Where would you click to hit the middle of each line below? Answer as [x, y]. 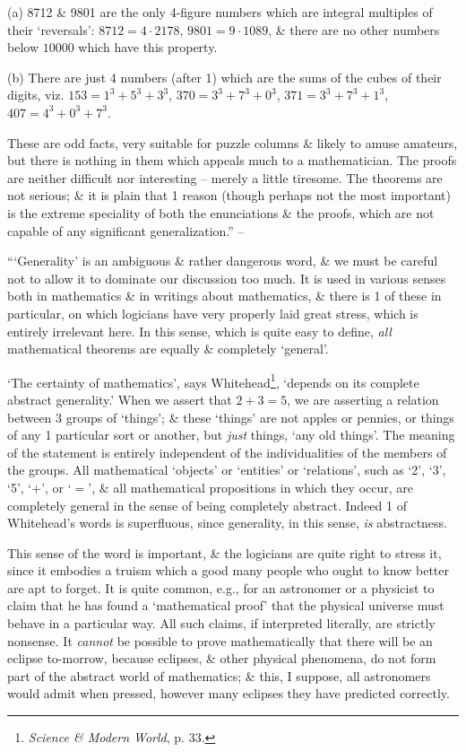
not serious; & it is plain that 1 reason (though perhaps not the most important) [229, 195]
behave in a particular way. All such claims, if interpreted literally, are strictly [221, 623]
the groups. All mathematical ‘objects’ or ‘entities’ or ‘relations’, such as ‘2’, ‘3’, [227, 470]
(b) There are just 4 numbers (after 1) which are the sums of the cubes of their [224, 77]
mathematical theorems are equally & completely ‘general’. [168, 349]
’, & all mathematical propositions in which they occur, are [251, 487]
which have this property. [148, 47]
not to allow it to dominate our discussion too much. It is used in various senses [227, 278]
